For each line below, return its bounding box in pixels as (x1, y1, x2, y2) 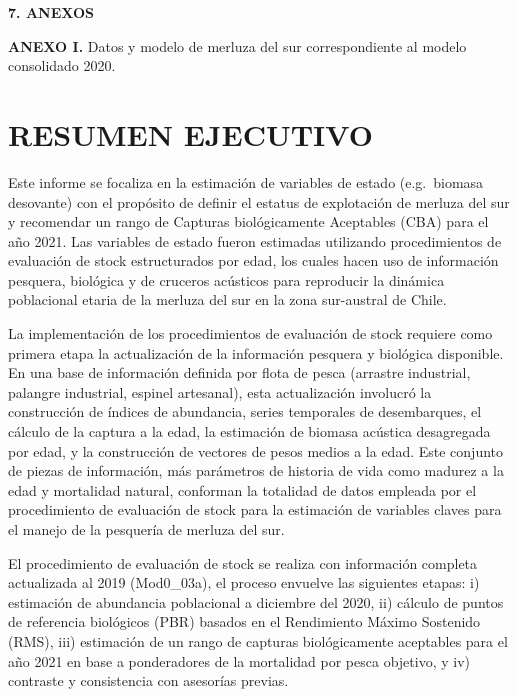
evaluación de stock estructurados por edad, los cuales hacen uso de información (8, 250, 499, 271)
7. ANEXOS (8, 2, 94, 22)
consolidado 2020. (8, 55, 116, 76)
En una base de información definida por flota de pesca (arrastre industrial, (8, 362, 471, 383)
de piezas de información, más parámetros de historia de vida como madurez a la (8, 460, 504, 481)
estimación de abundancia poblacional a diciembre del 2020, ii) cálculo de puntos (8, 591, 504, 612)
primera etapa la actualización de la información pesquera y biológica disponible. (8, 342, 504, 363)
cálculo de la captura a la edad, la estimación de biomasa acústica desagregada (8, 421, 491, 442)
